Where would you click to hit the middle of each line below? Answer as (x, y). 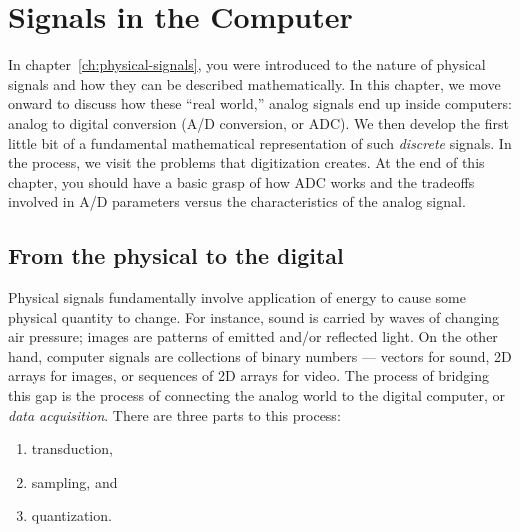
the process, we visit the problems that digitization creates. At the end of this (246, 162)
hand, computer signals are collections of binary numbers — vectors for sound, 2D (260, 355)
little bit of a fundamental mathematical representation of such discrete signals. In (260, 142)
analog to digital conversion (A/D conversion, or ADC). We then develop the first (258, 122)
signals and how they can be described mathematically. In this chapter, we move (254, 83)
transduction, (72, 448)
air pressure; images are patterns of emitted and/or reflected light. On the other (253, 336)
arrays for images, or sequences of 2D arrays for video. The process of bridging (248, 375)
